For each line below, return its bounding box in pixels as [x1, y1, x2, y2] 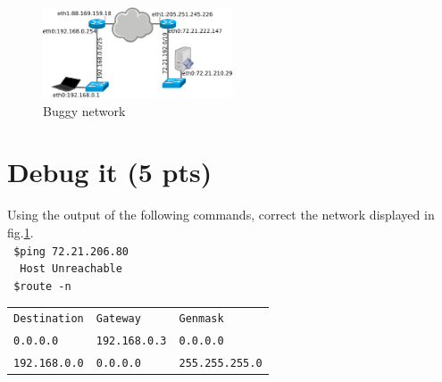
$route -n [13, 279, 71, 293]
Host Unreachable [20, 262, 122, 276]
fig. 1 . [7, 222, 34, 241]
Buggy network [43, 101, 126, 120]
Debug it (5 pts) [7, 154, 213, 190]
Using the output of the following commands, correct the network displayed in [7, 205, 435, 224]
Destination [13, 312, 84, 326]
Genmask [179, 312, 224, 326]
